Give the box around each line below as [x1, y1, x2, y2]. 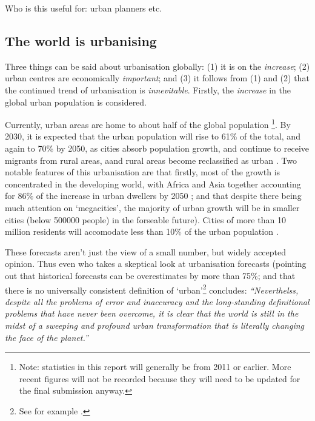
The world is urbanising [5, 31, 157, 50]
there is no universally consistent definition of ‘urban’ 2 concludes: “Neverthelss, [5, 281, 299, 296]
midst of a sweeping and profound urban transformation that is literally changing [5, 318, 304, 331]
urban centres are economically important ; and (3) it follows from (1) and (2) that [5, 72, 310, 84]
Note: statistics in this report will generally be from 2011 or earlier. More [19, 360, 291, 373]
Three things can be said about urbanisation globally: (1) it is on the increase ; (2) [5, 59, 310, 72]
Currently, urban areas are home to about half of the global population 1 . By [5, 116, 291, 130]
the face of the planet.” [5, 331, 88, 343]
